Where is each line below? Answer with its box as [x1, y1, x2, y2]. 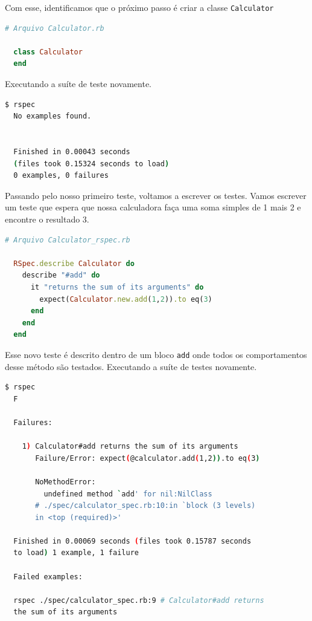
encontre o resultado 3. [5, 212, 89, 225]
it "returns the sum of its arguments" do [30, 282, 204, 291]
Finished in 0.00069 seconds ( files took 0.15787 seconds [13, 536, 252, 545]
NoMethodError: [35, 477, 96, 486]
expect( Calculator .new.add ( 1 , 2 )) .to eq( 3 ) [39, 294, 212, 304]
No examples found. [13, 112, 92, 121]
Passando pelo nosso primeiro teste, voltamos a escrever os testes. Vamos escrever [5, 189, 307, 201]
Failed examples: [13, 572, 83, 581]
